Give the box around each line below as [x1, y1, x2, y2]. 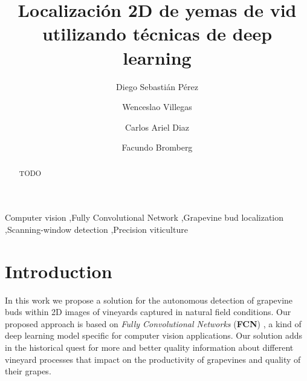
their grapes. [5, 365, 51, 377]
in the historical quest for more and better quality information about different [5, 341, 294, 354]
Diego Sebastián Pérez [116, 80, 198, 93]
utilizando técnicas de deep [42, 21, 273, 46]
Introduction [5, 258, 112, 283]
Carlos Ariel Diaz [124, 120, 190, 133]
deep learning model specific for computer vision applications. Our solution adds [5, 329, 303, 342]
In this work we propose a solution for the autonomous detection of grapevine [5, 293, 293, 306]
